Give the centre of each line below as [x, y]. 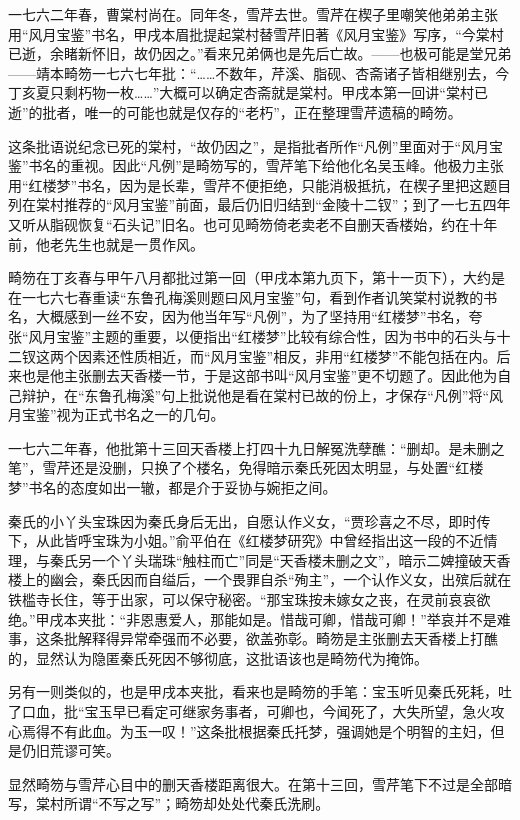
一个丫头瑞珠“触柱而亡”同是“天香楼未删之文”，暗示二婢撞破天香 [301, 559]
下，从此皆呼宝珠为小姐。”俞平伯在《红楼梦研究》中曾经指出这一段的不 [239, 540]
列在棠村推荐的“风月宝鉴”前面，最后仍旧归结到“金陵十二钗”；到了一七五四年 [259, 204]
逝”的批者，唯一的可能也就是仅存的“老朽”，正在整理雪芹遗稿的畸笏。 [235, 111]
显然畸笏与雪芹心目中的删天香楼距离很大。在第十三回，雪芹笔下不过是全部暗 [260, 783]
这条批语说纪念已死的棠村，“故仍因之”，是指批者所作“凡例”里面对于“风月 [249, 145]
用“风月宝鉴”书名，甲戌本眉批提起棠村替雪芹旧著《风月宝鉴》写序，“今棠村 [256, 33]
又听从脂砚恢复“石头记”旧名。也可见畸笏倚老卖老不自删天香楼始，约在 [239, 223]
